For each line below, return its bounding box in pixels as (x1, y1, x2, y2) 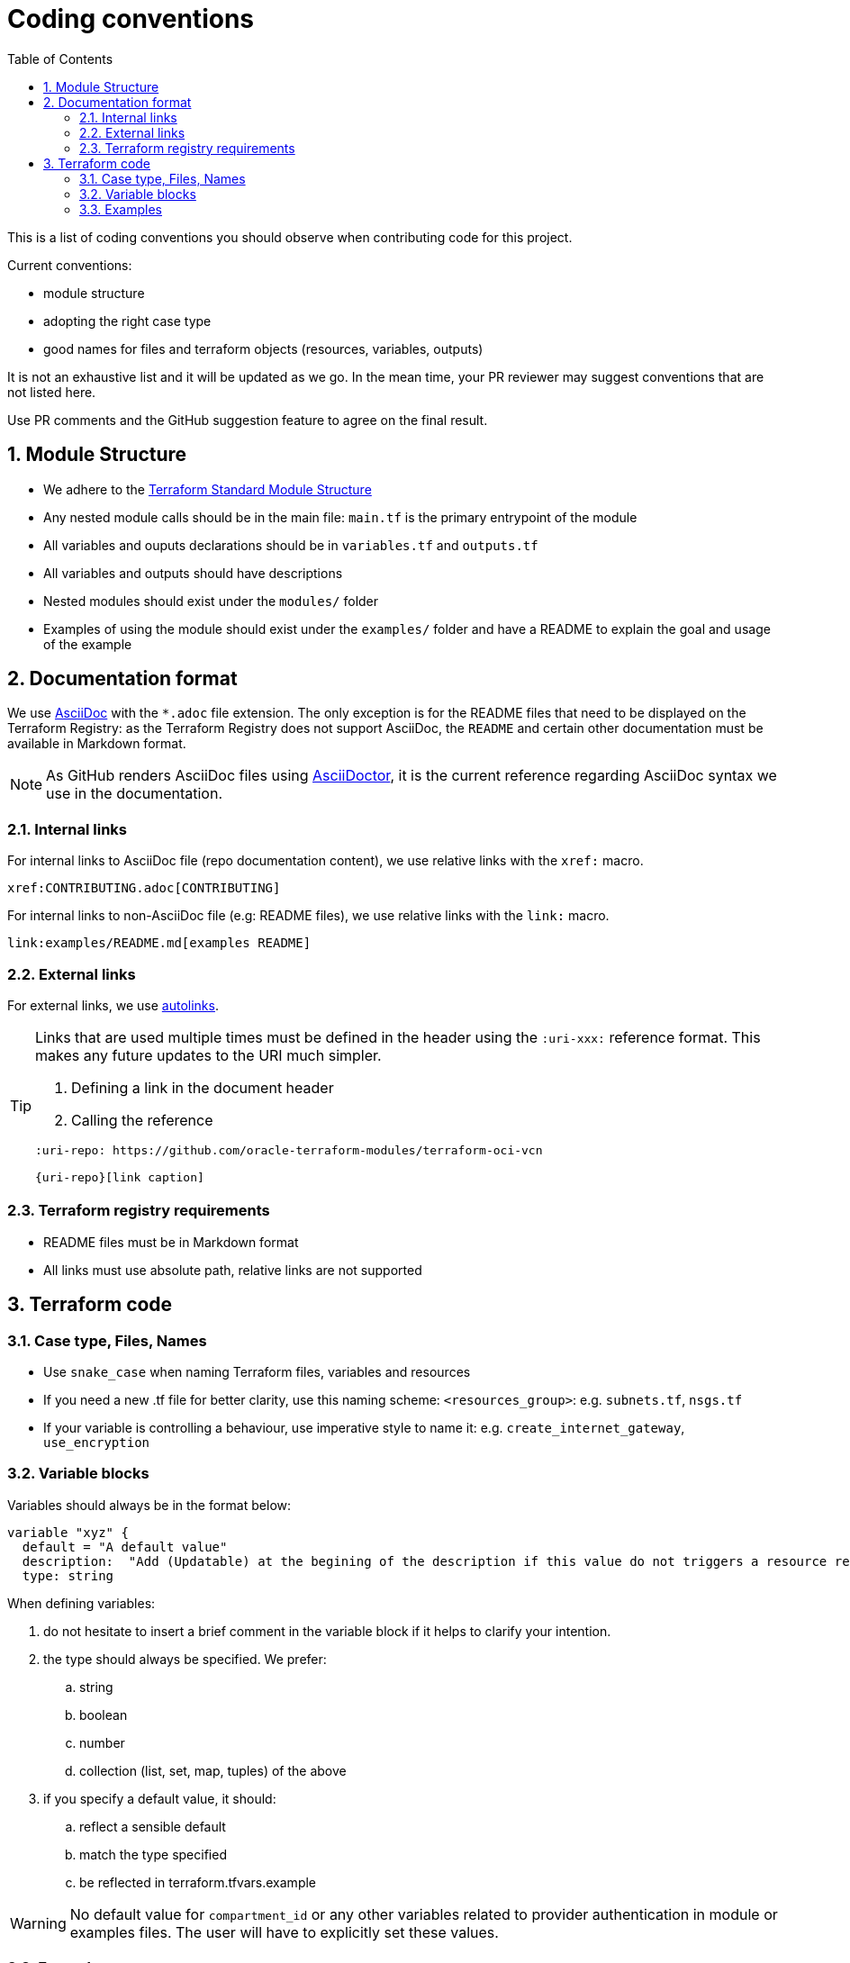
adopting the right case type (43, 312, 212, 329)
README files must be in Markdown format (43, 1234, 299, 1250)
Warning (10, 1913, 67, 1932)
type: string (22, 1568, 114, 1583)
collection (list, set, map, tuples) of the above (79, 1762, 347, 1778)
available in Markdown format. (7, 736, 186, 752)
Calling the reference (71, 1110, 213, 1129)
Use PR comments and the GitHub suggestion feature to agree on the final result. (7, 412, 488, 428)
